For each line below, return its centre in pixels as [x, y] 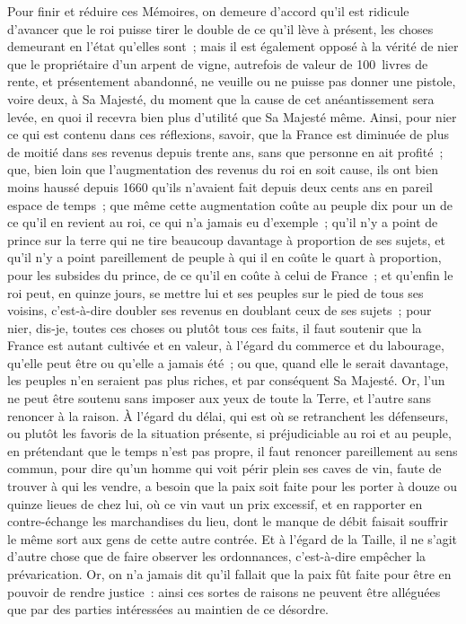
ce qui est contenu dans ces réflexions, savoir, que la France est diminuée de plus [228, 134]
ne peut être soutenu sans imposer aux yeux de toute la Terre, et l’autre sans [219, 398]
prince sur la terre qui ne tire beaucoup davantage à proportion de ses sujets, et [226, 239]
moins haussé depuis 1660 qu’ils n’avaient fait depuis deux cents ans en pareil [220, 186]
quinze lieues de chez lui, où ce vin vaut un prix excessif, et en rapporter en [215, 503]
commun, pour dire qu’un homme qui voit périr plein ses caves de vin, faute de [224, 468]
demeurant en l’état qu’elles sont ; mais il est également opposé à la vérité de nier [233, 46]
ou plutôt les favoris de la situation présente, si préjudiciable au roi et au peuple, [229, 433]
